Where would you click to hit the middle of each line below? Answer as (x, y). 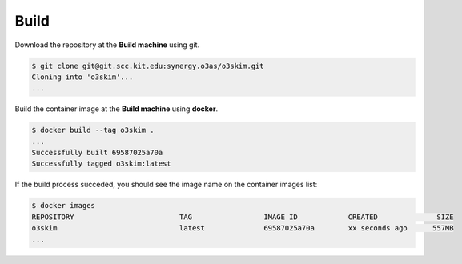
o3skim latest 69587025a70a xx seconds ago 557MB (243, 228)
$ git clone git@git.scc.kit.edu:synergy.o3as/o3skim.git (148, 66)
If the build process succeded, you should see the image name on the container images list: (166, 185)
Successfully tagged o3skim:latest (101, 164)
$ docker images (64, 206)
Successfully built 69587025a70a (97, 153)
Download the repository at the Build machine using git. (107, 45)
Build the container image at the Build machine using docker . (117, 109)
